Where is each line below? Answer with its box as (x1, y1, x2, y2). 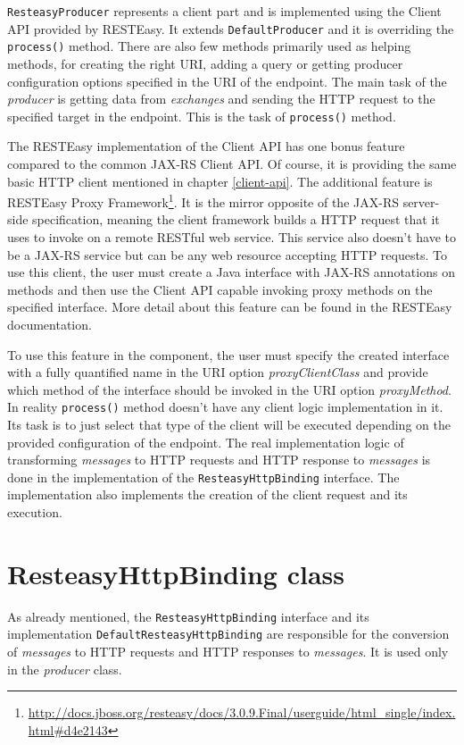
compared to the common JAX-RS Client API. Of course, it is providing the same (7, 155, 457, 172)
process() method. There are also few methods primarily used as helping (7, 37, 411, 55)
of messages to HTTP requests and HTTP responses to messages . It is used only (7, 642, 449, 661)
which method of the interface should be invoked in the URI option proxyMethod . (7, 380, 452, 398)
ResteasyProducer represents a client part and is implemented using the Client (7, 2, 442, 20)
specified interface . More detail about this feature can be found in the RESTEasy (7, 297, 452, 316)
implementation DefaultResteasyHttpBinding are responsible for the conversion (7, 624, 450, 643)
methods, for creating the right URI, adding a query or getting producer (7, 54, 403, 72)
